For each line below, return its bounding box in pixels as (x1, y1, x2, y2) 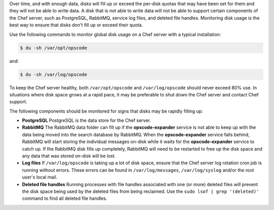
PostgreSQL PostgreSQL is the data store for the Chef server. (22, 117, 151, 124)
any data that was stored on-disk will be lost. (22, 153, 116, 159)
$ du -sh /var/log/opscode (20, 72, 87, 77)
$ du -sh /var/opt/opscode (20, 45, 87, 51)
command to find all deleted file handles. (22, 195, 108, 201)
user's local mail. (22, 174, 58, 180)
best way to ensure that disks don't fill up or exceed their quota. (9, 22, 143, 28)
